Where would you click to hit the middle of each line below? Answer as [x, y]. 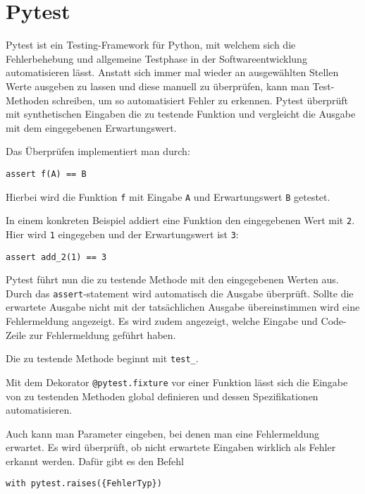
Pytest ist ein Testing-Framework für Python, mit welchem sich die [151, 45]
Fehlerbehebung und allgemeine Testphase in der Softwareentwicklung [156, 58]
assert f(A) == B [46, 174]
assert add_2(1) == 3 [56, 257]
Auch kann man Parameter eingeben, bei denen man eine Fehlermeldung [163, 433]
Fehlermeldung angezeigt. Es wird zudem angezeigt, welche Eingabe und [162, 321]
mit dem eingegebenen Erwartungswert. [91, 127]
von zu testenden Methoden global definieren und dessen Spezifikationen [162, 396]
